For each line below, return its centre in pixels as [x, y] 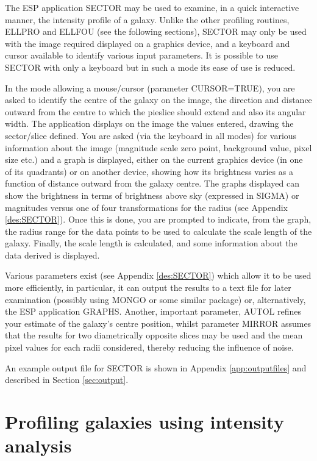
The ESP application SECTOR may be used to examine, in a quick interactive [152, 7]
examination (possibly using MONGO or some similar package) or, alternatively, [155, 299]
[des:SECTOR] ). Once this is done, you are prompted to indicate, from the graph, [158, 219]
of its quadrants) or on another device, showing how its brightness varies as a [149, 171]
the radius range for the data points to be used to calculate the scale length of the [158, 231]
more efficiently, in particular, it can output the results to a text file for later [148, 288]
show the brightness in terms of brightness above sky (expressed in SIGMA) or [152, 195]
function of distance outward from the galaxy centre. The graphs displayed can [152, 183]
